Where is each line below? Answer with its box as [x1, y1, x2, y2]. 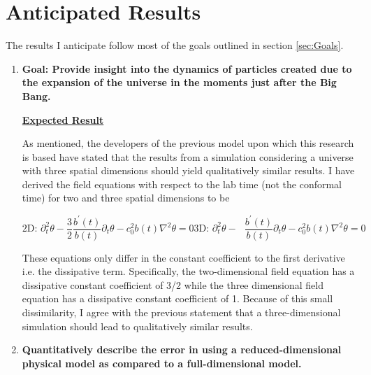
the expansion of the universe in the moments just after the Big [22, 75, 337, 90]
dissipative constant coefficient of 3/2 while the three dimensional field [22, 277, 324, 292]
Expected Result [22, 112, 104, 127]
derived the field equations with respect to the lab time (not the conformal [22, 176, 342, 191]
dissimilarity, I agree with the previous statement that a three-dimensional [22, 305, 341, 319]
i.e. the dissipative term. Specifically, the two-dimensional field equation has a [22, 264, 355, 278]
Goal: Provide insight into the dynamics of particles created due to [22, 61, 352, 76]
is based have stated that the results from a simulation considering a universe [22, 149, 354, 164]
